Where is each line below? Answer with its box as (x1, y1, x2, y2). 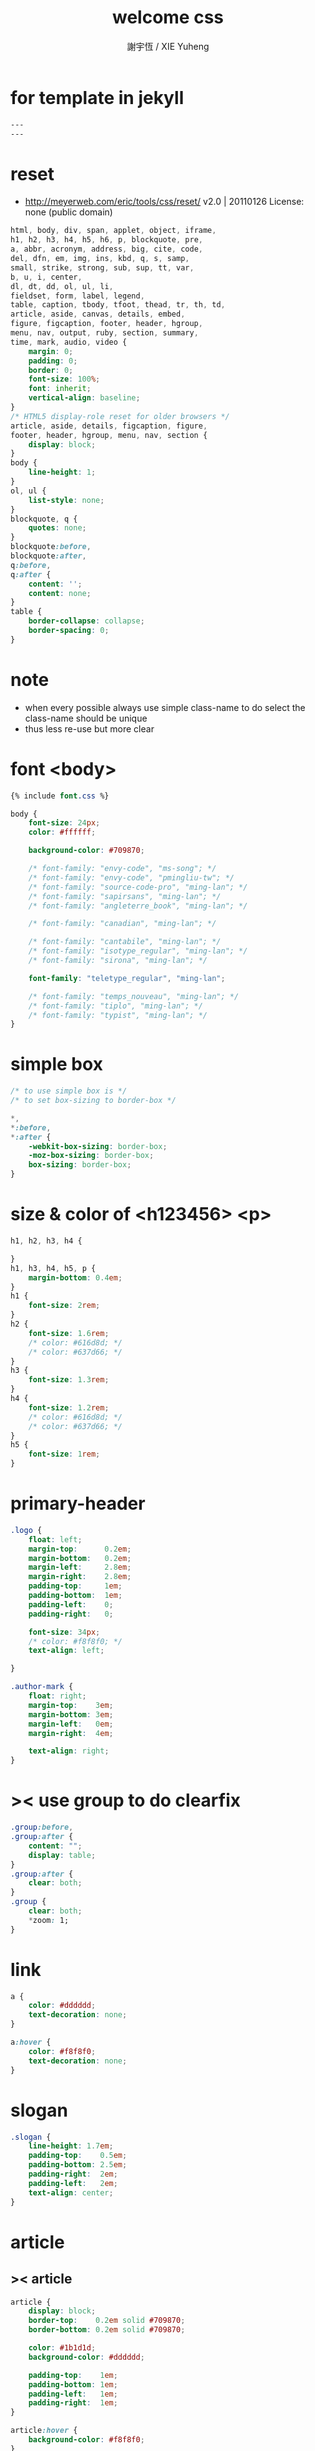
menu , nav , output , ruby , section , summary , (10, 328, 199, 338)
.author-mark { (10, 1682, 74, 1692)
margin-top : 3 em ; (28, 1700, 114, 1710)
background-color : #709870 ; (28, 846, 145, 856)
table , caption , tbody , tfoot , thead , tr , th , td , (10, 300, 226, 310)
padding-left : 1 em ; (28, 2389, 118, 2399)
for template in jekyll (10, 86, 185, 109)
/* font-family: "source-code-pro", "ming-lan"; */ (28, 882, 248, 892)
